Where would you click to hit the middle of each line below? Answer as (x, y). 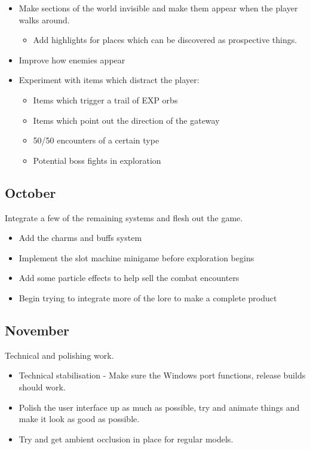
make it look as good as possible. (79, 419)
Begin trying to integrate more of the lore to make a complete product (148, 297)
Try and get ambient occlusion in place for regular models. (126, 439)
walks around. (44, 19)
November (37, 330)
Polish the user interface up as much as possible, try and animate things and (159, 407)
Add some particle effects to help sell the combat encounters (129, 278)
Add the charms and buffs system (80, 238)
